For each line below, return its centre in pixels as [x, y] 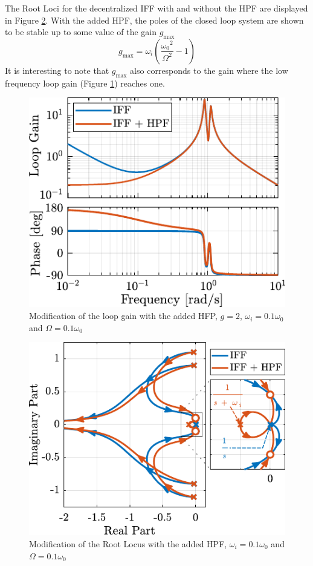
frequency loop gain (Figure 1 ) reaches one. [85, 83]
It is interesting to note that [57, 70]
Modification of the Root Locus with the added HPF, [128, 543]
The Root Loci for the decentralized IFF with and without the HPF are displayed [156, 8]
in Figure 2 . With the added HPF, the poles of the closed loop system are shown [154, 20]
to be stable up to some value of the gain [81, 32]
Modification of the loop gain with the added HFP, [123, 316]
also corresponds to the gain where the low [209, 70]
